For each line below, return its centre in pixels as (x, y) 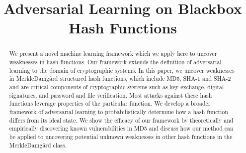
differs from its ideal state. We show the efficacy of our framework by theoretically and (121, 120)
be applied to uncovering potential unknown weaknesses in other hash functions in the (121, 136)
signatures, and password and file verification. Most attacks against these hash (111, 95)
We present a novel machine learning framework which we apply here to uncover (113, 54)
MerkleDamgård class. (38, 145)
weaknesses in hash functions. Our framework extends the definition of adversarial (115, 62)
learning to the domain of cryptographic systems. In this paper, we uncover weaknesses (122, 70)
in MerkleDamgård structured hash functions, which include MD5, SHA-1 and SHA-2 (120, 78)
